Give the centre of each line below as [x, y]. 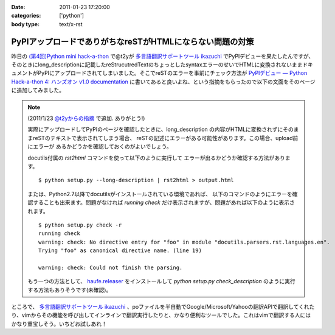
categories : [26, 16]
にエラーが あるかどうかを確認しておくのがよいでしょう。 [100, 147]
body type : [25, 24]
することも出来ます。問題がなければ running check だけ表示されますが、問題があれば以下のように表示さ [164, 203]
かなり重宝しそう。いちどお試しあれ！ [59, 323]
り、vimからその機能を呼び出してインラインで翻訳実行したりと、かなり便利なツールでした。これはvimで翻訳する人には [161, 315]
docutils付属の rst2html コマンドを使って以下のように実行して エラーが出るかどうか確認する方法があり [157, 158]
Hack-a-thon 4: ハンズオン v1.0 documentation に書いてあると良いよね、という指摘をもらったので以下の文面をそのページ [163, 82]
